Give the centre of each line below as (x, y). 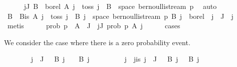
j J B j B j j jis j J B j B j (115, 59)
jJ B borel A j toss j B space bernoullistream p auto (120, 6)
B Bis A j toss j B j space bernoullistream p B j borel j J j (120, 16)
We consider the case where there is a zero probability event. (97, 42)
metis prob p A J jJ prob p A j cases (94, 26)
